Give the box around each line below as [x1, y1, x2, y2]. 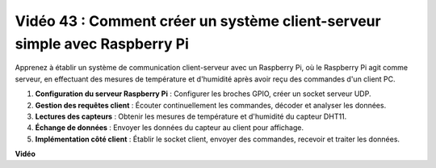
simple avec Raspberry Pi [15, 35, 190, 52]
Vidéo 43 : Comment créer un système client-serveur [15, 12, 381, 30]
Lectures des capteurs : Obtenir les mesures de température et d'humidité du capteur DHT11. [35, 111, 347, 121]
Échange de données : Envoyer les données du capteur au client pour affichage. [35, 123, 304, 132]
